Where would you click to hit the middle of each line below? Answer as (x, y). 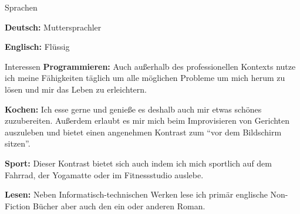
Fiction (18, 205)
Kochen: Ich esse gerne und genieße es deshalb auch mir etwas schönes (133, 109)
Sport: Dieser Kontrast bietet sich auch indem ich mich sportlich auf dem (138, 163)
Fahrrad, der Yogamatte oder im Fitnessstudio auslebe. (104, 174)
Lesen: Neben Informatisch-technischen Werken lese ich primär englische (136, 194)
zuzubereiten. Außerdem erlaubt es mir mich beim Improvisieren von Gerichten (147, 120)
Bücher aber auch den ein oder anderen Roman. (119, 205)
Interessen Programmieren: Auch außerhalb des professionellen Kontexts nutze (150, 66)
